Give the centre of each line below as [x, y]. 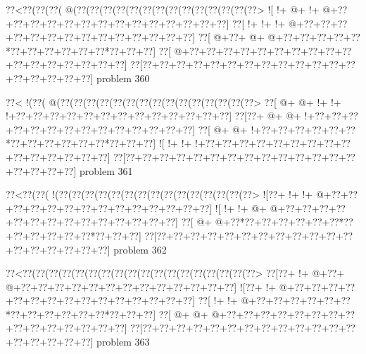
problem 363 [123, 342]
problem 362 [140, 249]
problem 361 [106, 170]
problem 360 [123, 78]
